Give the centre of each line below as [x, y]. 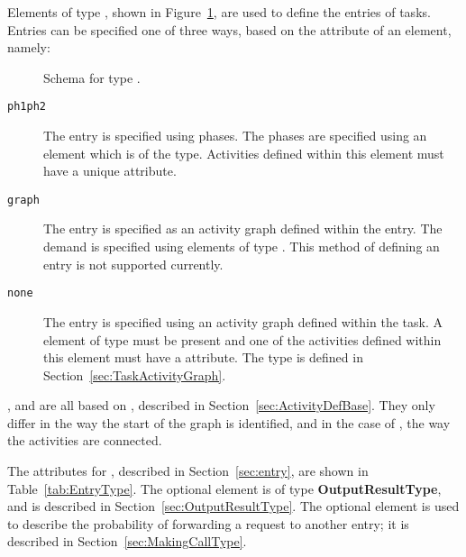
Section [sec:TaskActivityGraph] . [135, 374]
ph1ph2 [27, 107]
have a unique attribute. [110, 171]
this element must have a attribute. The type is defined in [203, 357]
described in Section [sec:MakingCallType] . [127, 541]
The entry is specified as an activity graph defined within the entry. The [243, 228]
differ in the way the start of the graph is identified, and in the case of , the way [229, 422]
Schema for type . [92, 77]
